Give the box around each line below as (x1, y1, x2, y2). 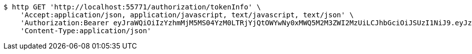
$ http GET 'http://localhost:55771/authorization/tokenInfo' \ (4, 3, 261, 11)
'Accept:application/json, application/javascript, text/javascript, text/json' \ (20, 11, 354, 19)
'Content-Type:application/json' (20, 27, 152, 35)
